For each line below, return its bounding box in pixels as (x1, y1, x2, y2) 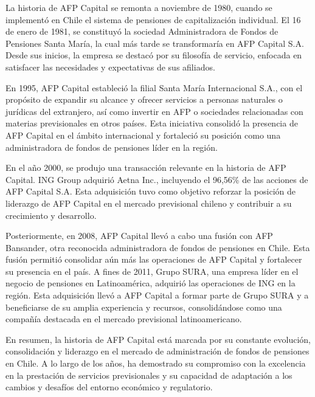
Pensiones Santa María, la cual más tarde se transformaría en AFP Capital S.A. (5, 36, 304, 49)
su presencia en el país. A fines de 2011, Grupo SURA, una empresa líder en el (5, 264, 299, 277)
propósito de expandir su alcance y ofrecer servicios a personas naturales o (5, 93, 283, 106)
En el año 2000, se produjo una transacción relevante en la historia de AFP (5, 161, 286, 174)
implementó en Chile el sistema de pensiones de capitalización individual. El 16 (5, 13, 301, 26)
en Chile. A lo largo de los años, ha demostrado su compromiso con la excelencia (5, 357, 306, 370)
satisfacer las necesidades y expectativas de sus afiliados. (5, 60, 215, 73)
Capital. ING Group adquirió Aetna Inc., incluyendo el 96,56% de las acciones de (5, 173, 308, 185)
